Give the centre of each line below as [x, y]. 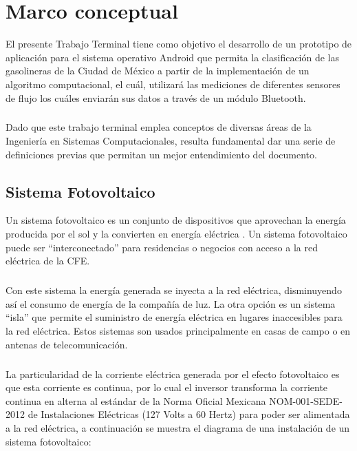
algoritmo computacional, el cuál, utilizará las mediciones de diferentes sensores [173, 84]
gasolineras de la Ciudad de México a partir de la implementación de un [158, 71]
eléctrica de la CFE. [48, 261]
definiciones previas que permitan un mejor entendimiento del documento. [161, 154]
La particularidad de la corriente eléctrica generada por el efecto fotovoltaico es [173, 374]
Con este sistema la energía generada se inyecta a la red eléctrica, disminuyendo [174, 290]
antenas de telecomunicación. [67, 344]
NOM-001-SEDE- [306, 400]
